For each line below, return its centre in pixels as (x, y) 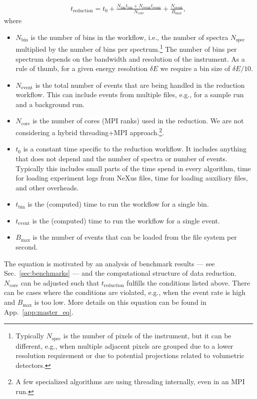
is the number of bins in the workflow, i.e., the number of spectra (129, 37)
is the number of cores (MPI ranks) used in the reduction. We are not (138, 121)
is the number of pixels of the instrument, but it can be (147, 336)
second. (27, 247)
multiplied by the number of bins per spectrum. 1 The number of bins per (126, 48)
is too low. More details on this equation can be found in (120, 302)
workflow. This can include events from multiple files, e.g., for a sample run (130, 94)
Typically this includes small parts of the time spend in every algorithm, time (133, 168)
